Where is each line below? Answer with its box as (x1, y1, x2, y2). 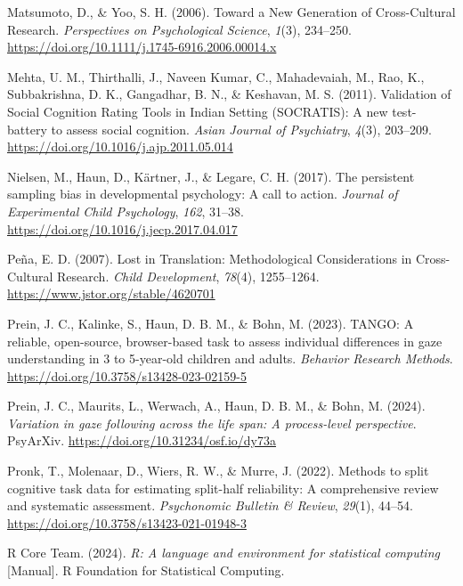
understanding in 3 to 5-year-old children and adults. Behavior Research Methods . (7, 349, 453, 368)
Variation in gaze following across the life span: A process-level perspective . (7, 413, 417, 432)
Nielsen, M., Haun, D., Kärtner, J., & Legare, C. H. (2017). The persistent (7, 167, 415, 185)
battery (7, 119, 47, 138)
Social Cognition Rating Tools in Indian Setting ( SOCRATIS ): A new (7, 102, 388, 120)
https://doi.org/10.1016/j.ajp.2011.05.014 (7, 137, 233, 156)
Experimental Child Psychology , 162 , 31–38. (7, 201, 244, 220)
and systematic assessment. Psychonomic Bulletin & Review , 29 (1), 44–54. (7, 496, 414, 515)
